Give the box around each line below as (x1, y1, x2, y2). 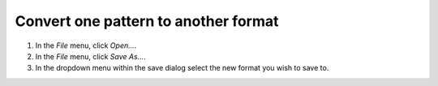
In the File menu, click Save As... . (35, 51, 146, 61)
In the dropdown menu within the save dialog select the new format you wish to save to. (35, 63, 329, 73)
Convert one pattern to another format (15, 12, 279, 30)
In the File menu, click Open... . (35, 41, 137, 50)
